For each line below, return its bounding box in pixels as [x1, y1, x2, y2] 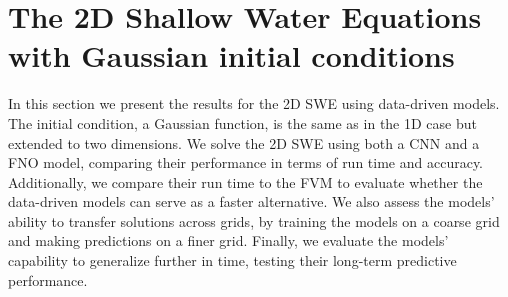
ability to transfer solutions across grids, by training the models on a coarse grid [8, 210, 500, 231]
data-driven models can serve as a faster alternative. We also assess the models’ [8, 191, 495, 212]
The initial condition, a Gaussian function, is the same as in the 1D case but [8, 112, 477, 133]
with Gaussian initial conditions [8, 35, 455, 76]
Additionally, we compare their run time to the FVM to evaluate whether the [8, 171, 483, 192]
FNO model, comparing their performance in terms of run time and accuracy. [8, 152, 484, 173]
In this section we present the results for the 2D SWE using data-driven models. [8, 93, 500, 114]
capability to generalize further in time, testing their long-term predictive [8, 250, 457, 271]
